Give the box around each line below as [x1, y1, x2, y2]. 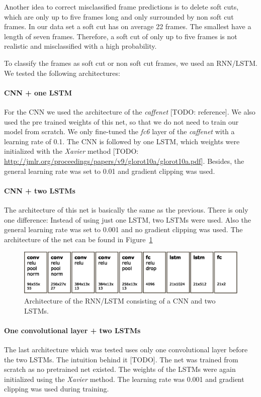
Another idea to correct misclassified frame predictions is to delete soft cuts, [4, 2, 239, 12]
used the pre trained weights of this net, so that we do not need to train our [4, 116, 239, 127]
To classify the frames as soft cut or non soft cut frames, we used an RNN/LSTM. [4, 57, 257, 68]
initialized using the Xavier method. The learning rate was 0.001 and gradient [4, 373, 244, 384]
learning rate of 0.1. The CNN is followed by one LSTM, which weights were [4, 136, 240, 146]
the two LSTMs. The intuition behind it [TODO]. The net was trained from [4, 354, 238, 364]
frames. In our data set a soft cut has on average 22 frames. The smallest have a [4, 21, 251, 32]
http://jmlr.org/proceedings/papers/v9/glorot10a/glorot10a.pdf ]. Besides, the [4, 155, 244, 166]
